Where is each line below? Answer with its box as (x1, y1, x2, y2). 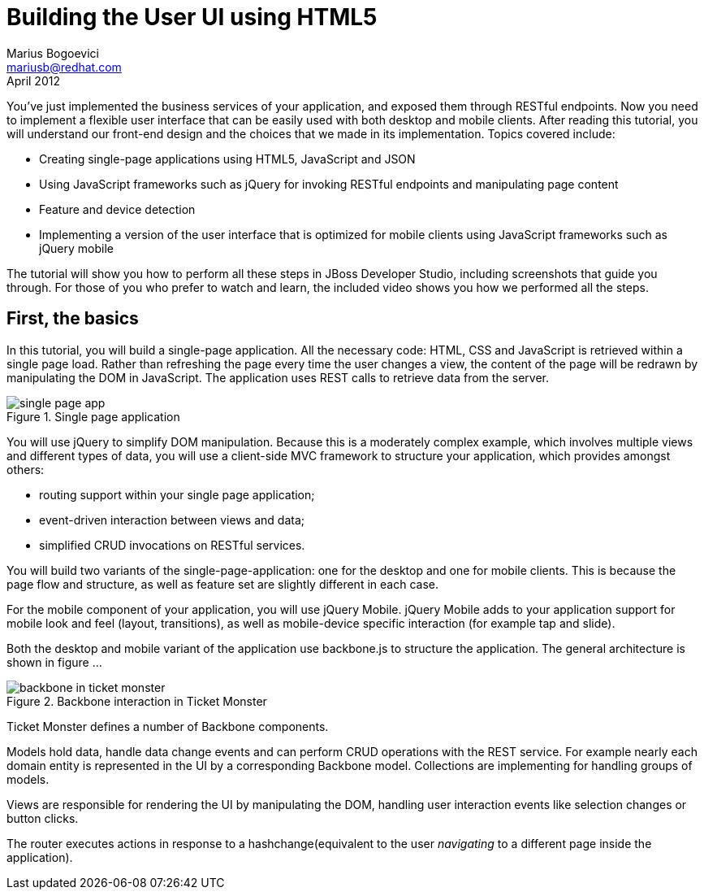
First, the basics (6, 308, 139, 329)
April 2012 (6, 73, 60, 88)
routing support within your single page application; (39, 487, 315, 502)
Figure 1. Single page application (6, 409, 180, 424)
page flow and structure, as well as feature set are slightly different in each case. (6, 576, 438, 591)
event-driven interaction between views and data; (39, 512, 304, 527)
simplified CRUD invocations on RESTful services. (39, 537, 305, 552)
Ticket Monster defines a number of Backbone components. (6, 719, 329, 733)
